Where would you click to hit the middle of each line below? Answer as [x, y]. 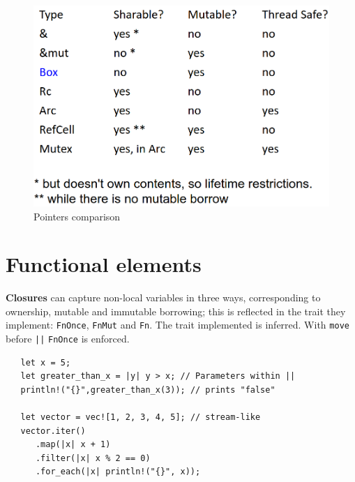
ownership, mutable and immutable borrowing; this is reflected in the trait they [176, 311]
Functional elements [104, 264]
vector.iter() [53, 431]
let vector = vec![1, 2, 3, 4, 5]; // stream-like [141, 417]
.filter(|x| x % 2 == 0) [93, 458]
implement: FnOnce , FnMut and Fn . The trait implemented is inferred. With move [177, 325]
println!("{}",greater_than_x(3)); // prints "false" [148, 390]
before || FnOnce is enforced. [68, 339]
